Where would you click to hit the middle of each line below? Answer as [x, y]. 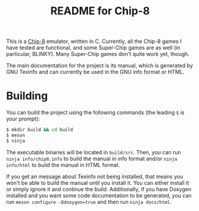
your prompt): [23, 119]
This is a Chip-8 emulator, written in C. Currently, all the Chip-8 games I [94, 41]
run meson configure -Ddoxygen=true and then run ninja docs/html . [89, 201]
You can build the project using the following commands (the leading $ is [95, 113]
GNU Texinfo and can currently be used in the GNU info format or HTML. [95, 72]
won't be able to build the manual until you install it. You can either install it [98, 182]
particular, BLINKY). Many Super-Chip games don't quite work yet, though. [98, 54]
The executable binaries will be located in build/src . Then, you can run [94, 152]
